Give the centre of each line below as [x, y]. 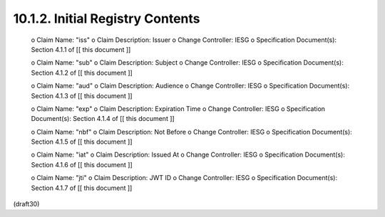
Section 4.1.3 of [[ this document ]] [82, 95]
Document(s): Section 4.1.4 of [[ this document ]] [103, 119]
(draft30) [26, 204]
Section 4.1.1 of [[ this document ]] [81, 49]
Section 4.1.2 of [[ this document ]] [82, 73]
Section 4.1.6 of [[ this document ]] [82, 164]
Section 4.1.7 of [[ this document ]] [82, 188]
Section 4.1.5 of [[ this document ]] [82, 142]
